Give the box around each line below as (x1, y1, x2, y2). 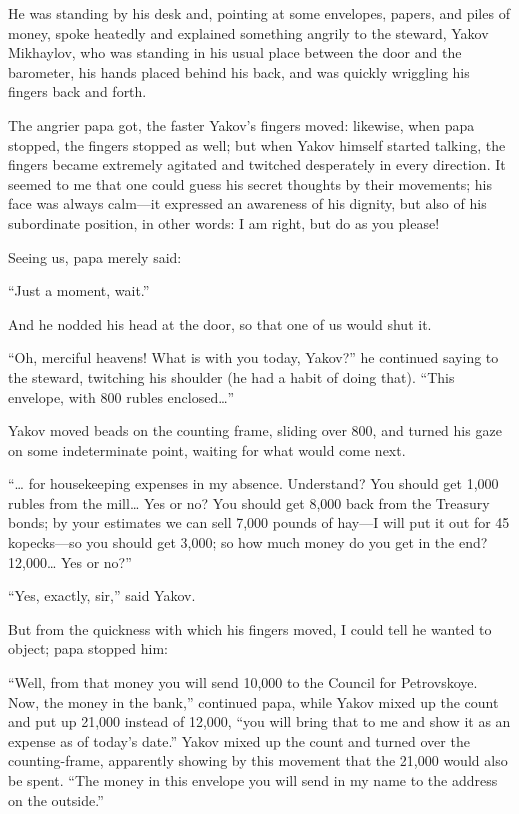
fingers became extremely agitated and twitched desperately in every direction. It (8, 154, 506, 175)
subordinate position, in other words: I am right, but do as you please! (8, 212, 440, 233)
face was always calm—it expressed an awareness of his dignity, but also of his (8, 193, 487, 214)
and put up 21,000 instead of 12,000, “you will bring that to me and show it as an (8, 711, 511, 732)
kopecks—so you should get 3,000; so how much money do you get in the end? (8, 532, 488, 553)
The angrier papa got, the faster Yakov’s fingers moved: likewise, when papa (8, 114, 475, 135)
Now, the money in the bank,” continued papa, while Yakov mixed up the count (8, 691, 499, 712)
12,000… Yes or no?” (8, 551, 132, 572)
